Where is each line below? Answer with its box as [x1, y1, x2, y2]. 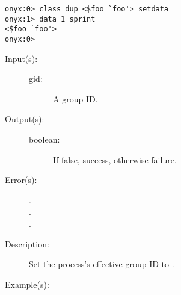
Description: [5, 237, 49, 250]
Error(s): [5, 173, 37, 186]
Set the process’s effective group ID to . [29, 258, 174, 270]
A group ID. [53, 92, 98, 105]
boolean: [29, 133, 60, 145]
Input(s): [5, 52, 38, 64]
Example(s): [5, 278, 49, 290]
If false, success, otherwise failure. [53, 153, 177, 166]
